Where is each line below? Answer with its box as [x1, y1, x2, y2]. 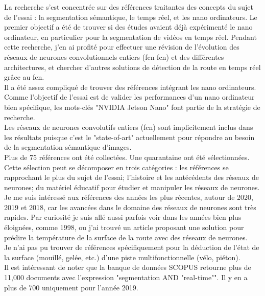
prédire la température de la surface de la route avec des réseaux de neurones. [4, 232, 248, 242]
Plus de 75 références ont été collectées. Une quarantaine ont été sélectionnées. [4, 151, 250, 162]
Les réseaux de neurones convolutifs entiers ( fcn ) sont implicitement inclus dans [4, 122, 253, 132]
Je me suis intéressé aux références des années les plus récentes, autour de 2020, [4, 192, 253, 202]
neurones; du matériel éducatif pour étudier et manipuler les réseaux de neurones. [4, 181, 260, 192]
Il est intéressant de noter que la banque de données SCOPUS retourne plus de [4, 262, 251, 272]
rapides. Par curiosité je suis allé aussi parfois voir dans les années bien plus [4, 212, 242, 222]
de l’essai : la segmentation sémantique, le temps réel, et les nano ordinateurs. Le [4, 11, 257, 22]
